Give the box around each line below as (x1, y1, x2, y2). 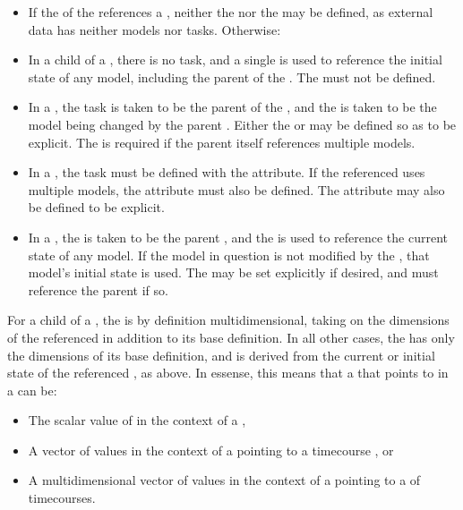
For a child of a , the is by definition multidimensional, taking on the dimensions (7, 310, 450, 329)
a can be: (7, 380, 57, 399)
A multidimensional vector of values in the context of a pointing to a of (28, 471, 421, 489)
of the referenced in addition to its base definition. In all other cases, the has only (7, 327, 455, 346)
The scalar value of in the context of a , (28, 411, 246, 429)
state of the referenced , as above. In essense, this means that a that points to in (7, 363, 449, 382)
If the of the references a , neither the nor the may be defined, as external (28, 3, 433, 21)
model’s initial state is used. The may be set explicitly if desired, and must (28, 263, 439, 282)
